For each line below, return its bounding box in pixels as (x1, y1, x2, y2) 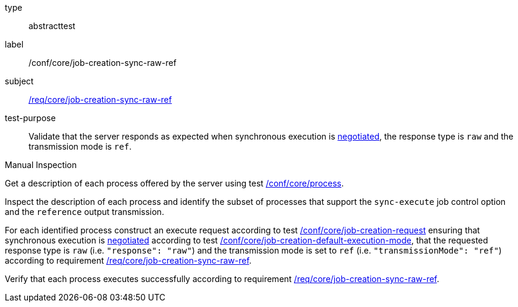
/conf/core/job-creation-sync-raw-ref (29, 58, 177, 68)
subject (5, 76, 34, 86)
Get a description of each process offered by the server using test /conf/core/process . (5, 178, 344, 188)
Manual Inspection (5, 160, 77, 170)
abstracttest (29, 21, 76, 31)
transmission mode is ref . (29, 141, 132, 151)
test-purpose (5, 113, 56, 123)
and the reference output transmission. (5, 207, 164, 217)
